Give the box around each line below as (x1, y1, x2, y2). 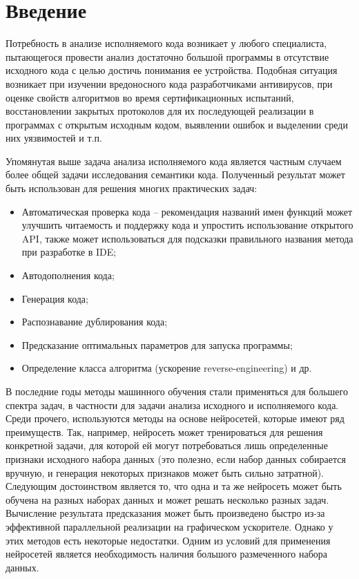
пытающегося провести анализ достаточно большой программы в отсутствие (6, 49, 329, 64)
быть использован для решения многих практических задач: (6, 181, 258, 196)
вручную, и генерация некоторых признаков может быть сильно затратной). (6, 465, 324, 480)
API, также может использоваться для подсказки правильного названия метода (21, 231, 353, 245)
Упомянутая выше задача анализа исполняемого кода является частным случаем (6, 153, 342, 168)
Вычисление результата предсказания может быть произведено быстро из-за (6, 506, 325, 520)
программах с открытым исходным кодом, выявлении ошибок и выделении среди (6, 117, 348, 131)
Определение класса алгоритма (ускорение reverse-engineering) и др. (21, 361, 312, 375)
